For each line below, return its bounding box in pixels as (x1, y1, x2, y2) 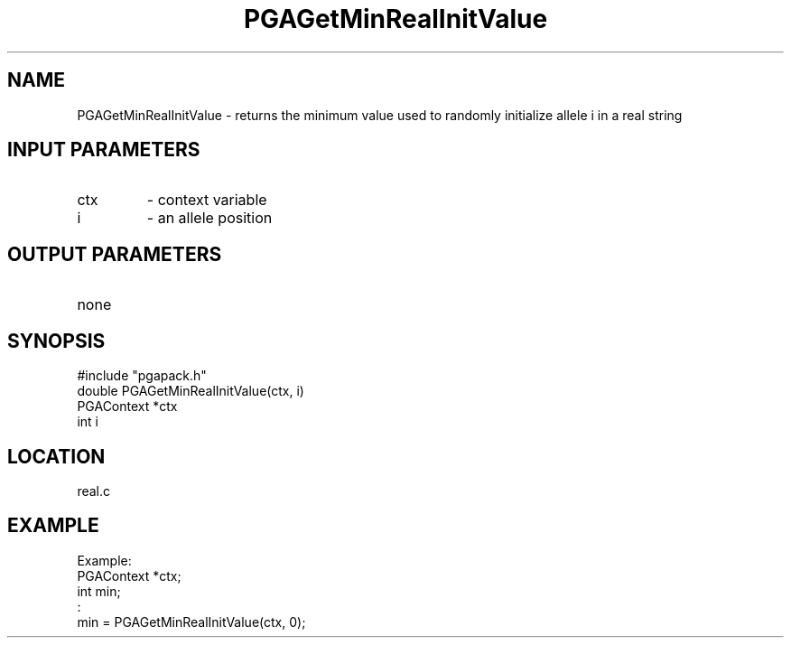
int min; (77, 583, 121, 599)
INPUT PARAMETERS (7, 138, 200, 162)
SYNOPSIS (7, 329, 106, 352)
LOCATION (7, 444, 106, 468)
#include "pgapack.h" (77, 368, 207, 384)
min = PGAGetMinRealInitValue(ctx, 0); (77, 613, 306, 630)
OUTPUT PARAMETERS (7, 242, 222, 266)
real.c (77, 482, 111, 499)
